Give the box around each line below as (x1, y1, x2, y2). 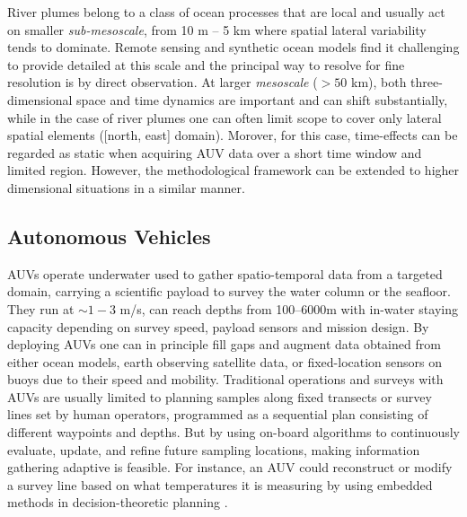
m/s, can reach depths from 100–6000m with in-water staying (119, 299, 458, 318)
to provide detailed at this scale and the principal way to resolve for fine (7, 55, 405, 74)
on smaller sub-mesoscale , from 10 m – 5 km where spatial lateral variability (7, 20, 427, 39)
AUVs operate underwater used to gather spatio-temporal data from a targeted (7, 264, 443, 283)
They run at (7, 299, 75, 318)
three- (410, 73, 443, 92)
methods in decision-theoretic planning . (7, 493, 228, 512)
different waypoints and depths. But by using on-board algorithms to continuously (7, 423, 460, 442)
